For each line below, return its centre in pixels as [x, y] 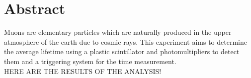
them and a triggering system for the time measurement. [90, 61]
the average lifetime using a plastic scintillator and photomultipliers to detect [122, 51]
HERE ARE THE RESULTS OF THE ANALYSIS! [83, 71]
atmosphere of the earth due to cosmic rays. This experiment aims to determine [125, 41]
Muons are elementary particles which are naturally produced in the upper [118, 32]
